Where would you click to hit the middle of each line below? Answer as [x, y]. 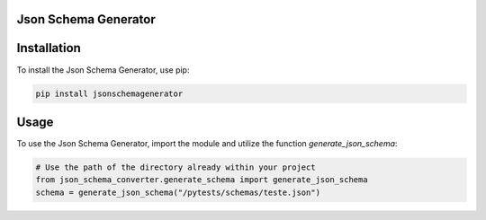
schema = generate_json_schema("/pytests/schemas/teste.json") [178, 192]
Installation [49, 48]
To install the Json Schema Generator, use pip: [103, 70]
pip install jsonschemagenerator [109, 93]
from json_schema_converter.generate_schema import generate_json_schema [202, 180]
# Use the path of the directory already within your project [175, 167]
